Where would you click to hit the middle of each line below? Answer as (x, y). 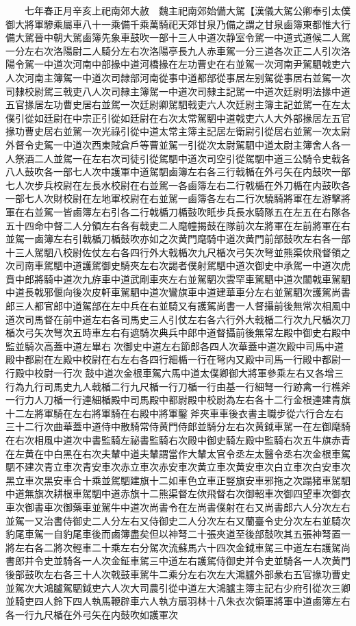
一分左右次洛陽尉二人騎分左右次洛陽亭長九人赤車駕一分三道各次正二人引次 (173, 50)
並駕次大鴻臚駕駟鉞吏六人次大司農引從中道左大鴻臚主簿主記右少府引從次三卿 (178, 587)
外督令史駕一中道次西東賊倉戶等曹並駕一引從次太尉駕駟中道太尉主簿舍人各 (173, 144)
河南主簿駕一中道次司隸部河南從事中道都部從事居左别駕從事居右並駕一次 (187, 77)
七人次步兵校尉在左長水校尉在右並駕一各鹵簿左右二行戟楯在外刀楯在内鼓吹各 (178, 185)
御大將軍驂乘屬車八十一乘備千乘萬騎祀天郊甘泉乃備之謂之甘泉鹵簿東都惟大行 (178, 24)
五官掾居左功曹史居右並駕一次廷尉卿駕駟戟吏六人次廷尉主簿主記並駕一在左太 (178, 104)
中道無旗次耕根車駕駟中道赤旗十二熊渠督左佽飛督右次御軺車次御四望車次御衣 (178, 493)
